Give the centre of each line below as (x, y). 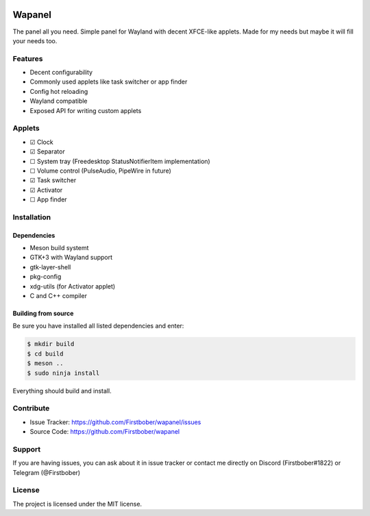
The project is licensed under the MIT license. (77, 504)
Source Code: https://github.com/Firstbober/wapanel (105, 432)
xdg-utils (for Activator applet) (73, 286)
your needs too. (35, 40)
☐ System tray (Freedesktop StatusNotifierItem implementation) (120, 161)
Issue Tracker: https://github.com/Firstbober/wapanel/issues (115, 422)
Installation (32, 217)
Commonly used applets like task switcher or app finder (109, 82)
